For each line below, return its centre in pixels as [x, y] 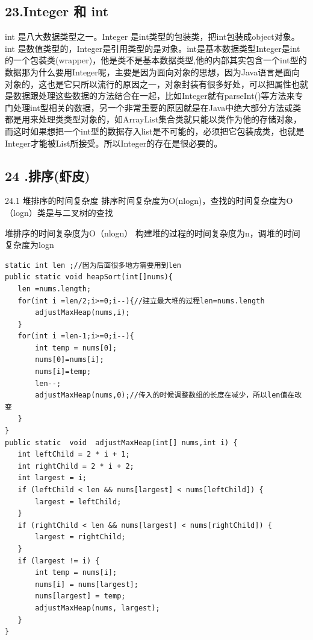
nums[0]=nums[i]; [70, 360]
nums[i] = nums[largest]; [87, 584]
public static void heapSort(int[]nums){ [89, 277]
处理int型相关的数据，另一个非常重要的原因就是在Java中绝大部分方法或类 [157, 107]
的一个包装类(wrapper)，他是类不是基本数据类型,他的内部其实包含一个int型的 [156, 60]
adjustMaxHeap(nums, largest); [98, 608]
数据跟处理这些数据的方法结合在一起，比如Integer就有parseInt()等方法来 [154, 96]
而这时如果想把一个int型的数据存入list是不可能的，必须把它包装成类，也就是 [155, 131]
